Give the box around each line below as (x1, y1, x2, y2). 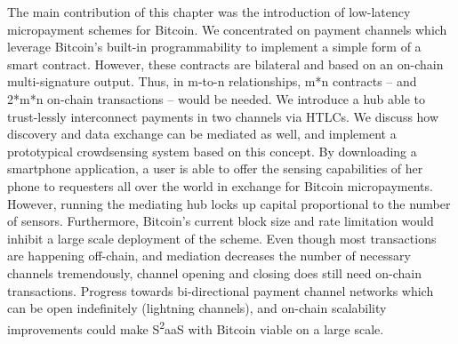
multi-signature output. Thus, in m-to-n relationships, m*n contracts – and (7, 72, 417, 91)
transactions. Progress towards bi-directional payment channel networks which (7, 281, 434, 300)
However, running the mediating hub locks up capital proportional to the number (7, 194, 451, 212)
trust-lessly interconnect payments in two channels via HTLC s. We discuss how (7, 107, 439, 125)
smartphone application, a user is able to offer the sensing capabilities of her (7, 159, 423, 178)
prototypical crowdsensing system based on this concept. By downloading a (7, 141, 417, 160)
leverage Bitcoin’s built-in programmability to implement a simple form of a (7, 37, 422, 56)
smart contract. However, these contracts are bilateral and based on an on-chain (7, 54, 444, 73)
